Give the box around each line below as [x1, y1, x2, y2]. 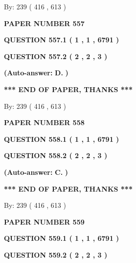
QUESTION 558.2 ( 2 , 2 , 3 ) [4, 150, 108, 161]
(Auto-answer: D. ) [4, 67, 68, 78]
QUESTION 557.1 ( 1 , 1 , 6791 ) [4, 34, 119, 45]
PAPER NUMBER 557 [4, 18, 85, 28]
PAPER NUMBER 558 [4, 117, 85, 128]
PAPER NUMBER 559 [4, 216, 85, 227]
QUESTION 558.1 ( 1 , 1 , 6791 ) [4, 133, 119, 144]
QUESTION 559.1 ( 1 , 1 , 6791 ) [4, 233, 119, 243]
